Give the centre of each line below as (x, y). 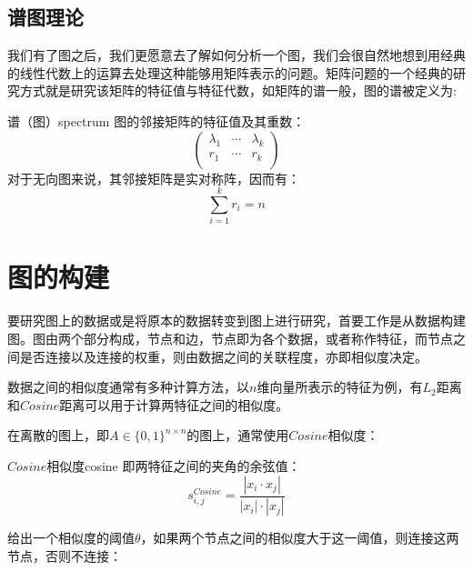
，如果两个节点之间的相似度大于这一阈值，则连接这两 (300, 538)
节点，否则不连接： (65, 556)
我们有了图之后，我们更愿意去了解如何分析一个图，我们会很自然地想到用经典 (236, 55)
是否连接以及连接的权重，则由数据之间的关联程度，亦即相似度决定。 (223, 356)
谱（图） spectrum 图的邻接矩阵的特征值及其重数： (156, 120)
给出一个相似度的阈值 (71, 538)
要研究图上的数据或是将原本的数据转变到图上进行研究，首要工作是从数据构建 (236, 321)
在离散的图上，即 (58, 435)
